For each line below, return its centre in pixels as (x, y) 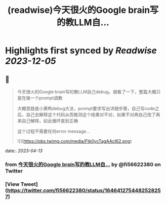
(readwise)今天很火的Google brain (79, 10)
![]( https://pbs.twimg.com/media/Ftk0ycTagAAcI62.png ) (75, 141)
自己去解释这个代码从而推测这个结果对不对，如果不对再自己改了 (91, 115)
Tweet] (29, 184)
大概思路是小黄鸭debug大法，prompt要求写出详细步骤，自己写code (86, 108)
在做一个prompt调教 (42, 98)
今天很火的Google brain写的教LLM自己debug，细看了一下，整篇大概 (87, 92)
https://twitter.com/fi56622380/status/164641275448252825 (84, 190)
